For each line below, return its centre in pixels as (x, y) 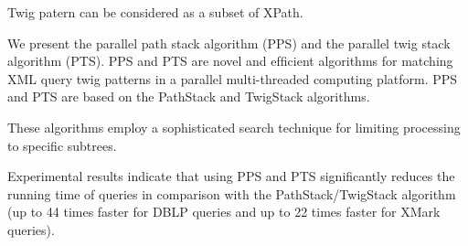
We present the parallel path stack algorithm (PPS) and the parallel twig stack (229, 43)
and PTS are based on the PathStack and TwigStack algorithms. (189, 96)
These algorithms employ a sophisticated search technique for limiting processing (234, 127)
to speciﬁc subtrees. (62, 145)
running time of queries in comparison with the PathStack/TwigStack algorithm (232, 193)
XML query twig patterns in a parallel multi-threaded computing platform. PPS (233, 78)
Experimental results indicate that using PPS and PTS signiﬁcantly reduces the (231, 176)
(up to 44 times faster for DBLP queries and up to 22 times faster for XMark (224, 212)
